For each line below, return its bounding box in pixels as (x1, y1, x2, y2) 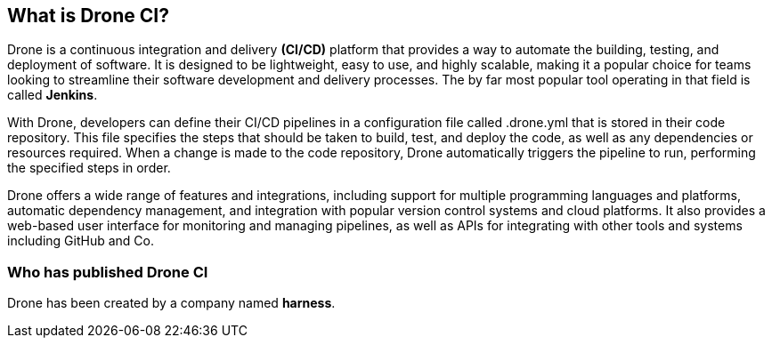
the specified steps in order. (7, 160, 171, 176)
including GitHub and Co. (7, 233, 154, 249)
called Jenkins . (7, 87, 98, 103)
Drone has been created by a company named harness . (7, 295, 336, 311)
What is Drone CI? (7, 4, 169, 27)
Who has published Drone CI (7, 262, 208, 281)
